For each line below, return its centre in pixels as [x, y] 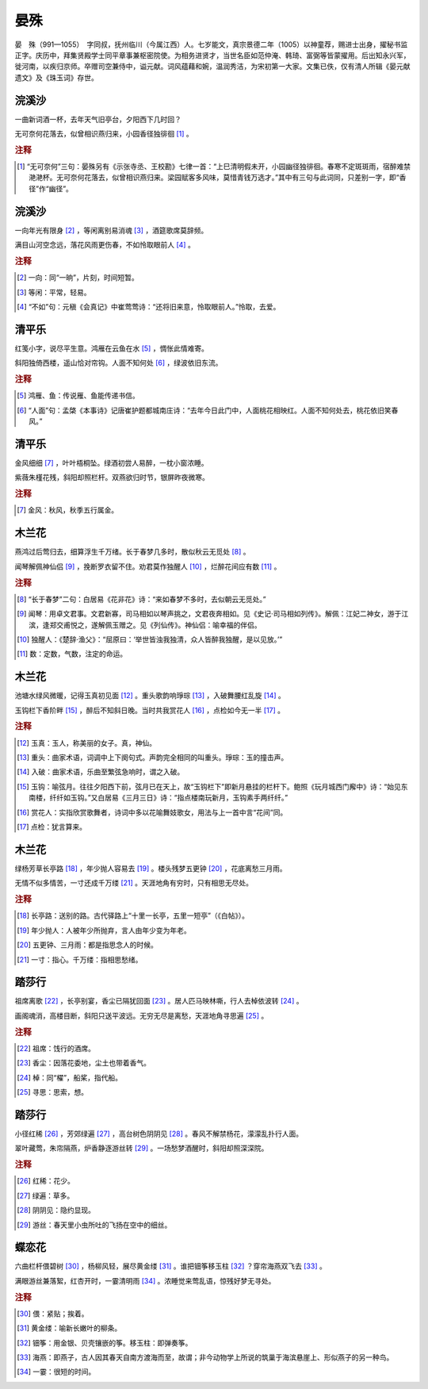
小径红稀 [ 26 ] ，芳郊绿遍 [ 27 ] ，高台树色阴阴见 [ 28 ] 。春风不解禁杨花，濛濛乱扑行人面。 [159, 1134]
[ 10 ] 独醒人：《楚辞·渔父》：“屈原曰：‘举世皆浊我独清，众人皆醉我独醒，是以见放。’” [150, 639]
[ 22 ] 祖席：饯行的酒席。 [56, 1048]
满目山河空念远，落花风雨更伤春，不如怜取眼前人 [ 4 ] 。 [105, 245]
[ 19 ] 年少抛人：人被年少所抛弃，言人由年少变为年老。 [104, 930]
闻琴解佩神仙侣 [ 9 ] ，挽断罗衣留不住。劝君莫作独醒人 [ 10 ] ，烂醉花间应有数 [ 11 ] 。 [148, 566]
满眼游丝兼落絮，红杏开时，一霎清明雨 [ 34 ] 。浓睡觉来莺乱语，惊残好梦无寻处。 [145, 1280]
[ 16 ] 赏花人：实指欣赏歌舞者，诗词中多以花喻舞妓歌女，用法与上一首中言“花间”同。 [152, 812]
